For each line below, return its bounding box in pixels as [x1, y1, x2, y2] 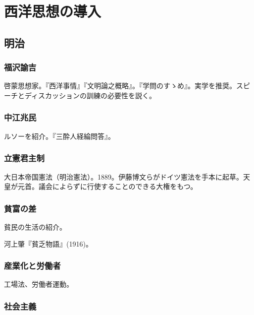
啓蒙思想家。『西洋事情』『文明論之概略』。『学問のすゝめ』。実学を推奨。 [4, 80, 236, 91]
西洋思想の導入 [4, 1, 102, 21]
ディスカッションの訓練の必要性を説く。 [24, 90, 156, 100]
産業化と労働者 [4, 259, 61, 272]
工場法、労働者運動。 [4, 279, 73, 289]
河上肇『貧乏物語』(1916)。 [4, 238, 93, 249]
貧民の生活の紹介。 [4, 222, 66, 232]
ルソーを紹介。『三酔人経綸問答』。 [4, 130, 115, 141]
